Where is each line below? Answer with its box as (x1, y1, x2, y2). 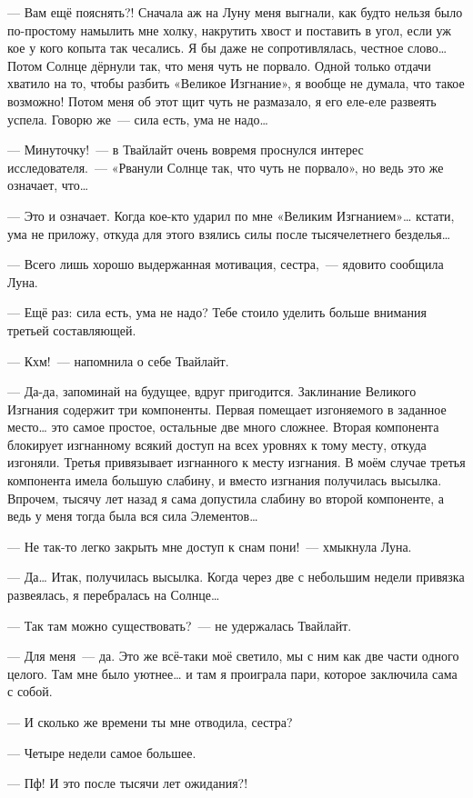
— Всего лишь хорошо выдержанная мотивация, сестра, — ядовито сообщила (7, 254, 444, 274)
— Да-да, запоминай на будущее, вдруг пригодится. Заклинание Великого (7, 382, 417, 401)
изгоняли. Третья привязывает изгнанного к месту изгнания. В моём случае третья (7, 453, 466, 472)
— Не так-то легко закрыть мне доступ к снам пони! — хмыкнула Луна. (7, 536, 412, 555)
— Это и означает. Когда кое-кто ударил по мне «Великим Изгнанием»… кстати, (7, 205, 455, 224)
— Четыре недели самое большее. (7, 743, 196, 762)
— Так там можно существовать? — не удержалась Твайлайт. (7, 615, 352, 634)
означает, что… (7, 175, 89, 195)
